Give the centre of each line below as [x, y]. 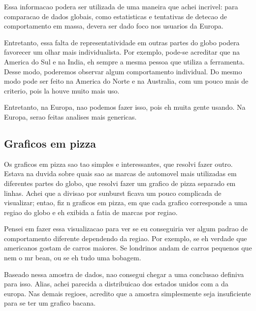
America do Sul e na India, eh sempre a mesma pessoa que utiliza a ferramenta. [124, 61]
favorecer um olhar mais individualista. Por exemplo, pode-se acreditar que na [122, 52]
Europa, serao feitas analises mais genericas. [70, 116]
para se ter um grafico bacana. [50, 303]
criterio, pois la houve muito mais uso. [62, 90]
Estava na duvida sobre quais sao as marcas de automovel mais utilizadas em [120, 173]
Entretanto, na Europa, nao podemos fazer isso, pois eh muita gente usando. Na [125, 107]
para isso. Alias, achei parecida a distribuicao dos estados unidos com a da [116, 284]
